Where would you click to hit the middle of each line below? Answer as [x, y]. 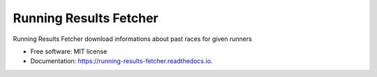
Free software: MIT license [69, 51]
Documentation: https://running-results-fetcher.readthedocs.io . [121, 61]
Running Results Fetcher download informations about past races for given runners [133, 39]
